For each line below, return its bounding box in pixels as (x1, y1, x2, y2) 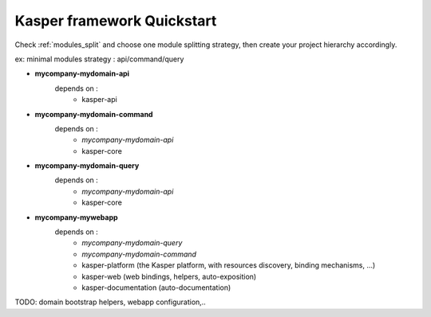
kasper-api (81, 95, 117, 104)
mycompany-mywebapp (34, 212, 119, 222)
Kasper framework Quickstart (14, 12, 217, 29)
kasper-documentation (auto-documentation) (81, 283, 231, 292)
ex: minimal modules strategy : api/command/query (14, 54, 184, 64)
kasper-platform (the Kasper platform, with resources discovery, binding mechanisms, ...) (81, 260, 376, 270)
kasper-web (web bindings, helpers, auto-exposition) (81, 272, 257, 281)
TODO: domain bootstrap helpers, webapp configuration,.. (14, 297, 207, 307)
